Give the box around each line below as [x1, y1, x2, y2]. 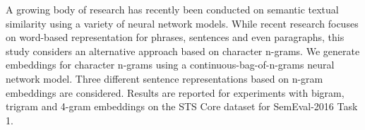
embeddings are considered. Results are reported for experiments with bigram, [6, 85, 345, 100]
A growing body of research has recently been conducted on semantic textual [6, 2, 339, 16]
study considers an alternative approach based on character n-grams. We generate [6, 43, 360, 58]
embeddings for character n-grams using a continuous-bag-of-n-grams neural [6, 57, 335, 72]
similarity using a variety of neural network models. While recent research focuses [6, 16, 359, 30]
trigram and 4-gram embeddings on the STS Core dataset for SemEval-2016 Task [6, 99, 358, 114]
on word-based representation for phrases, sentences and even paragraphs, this [6, 30, 345, 45]
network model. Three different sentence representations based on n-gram [6, 71, 323, 85]
